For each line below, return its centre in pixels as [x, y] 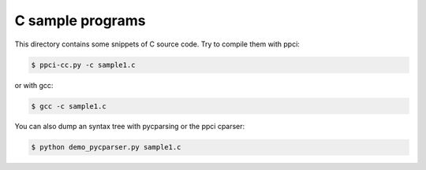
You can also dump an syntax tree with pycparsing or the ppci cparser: [130, 127]
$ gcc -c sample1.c [69, 106]
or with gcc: [34, 85]
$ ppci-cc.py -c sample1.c [83, 65]
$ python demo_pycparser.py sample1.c [106, 147]
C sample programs [80, 20]
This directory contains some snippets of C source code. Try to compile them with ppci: [157, 44]
